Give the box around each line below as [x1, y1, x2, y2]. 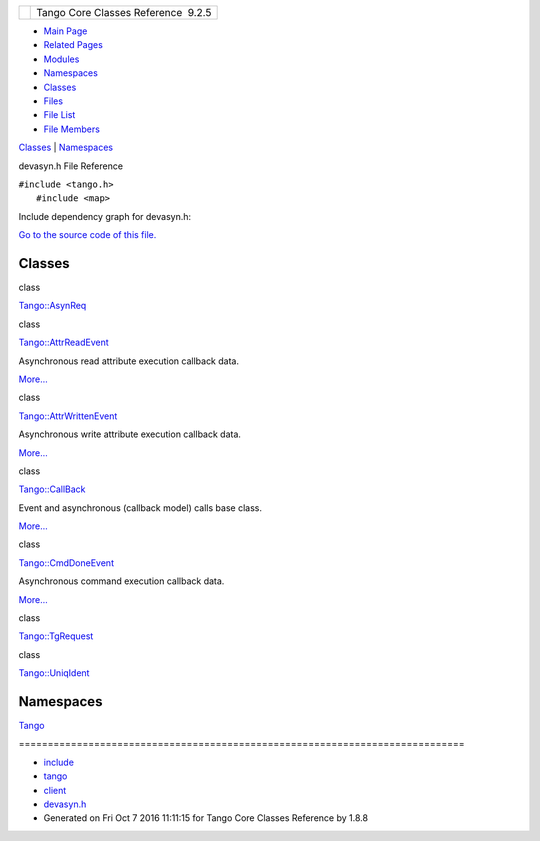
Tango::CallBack [18, 483, 86, 495]
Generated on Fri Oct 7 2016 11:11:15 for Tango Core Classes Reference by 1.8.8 [43, 812, 369, 824]
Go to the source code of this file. [18, 229, 157, 241]
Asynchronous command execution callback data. [18, 575, 225, 587]
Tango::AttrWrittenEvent [18, 410, 118, 422]
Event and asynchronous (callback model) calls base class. [18, 501, 262, 514]
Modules [43, 53, 80, 65]
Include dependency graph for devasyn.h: [18, 210, 192, 222]
